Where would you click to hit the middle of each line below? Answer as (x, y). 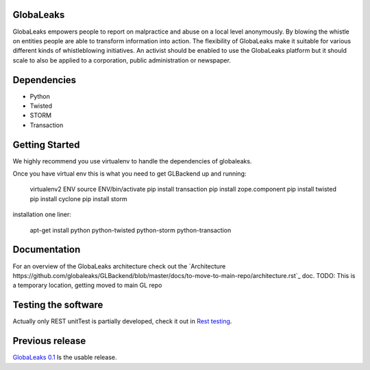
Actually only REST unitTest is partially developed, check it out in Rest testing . (122, 321)
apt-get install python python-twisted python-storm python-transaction (131, 230)
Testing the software (58, 305)
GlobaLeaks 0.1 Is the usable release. (65, 358)
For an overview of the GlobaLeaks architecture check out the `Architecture (119, 266)
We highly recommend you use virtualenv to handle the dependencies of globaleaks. (132, 161)
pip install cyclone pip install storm (78, 198)
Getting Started (46, 144)
